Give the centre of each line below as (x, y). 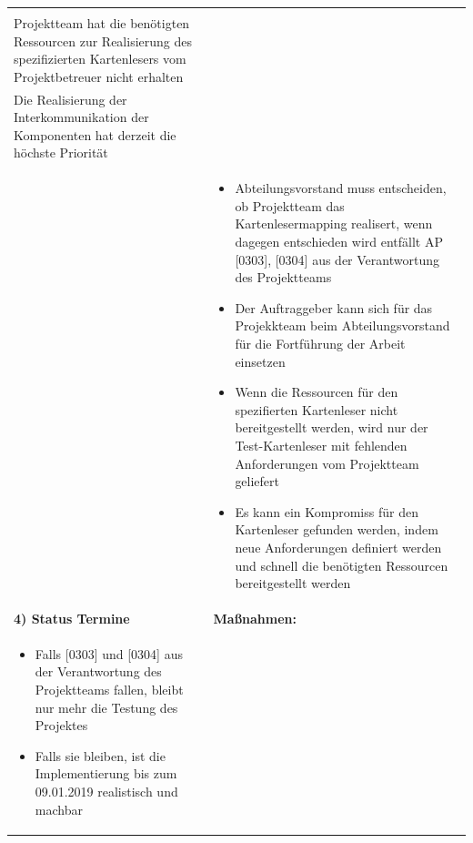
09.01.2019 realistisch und (106, 791)
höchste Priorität (61, 152)
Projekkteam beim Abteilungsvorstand (342, 325)
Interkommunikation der (81, 117)
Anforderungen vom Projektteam (327, 463)
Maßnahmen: (255, 618)
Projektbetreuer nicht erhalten (99, 76)
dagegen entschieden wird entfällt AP (339, 242)
